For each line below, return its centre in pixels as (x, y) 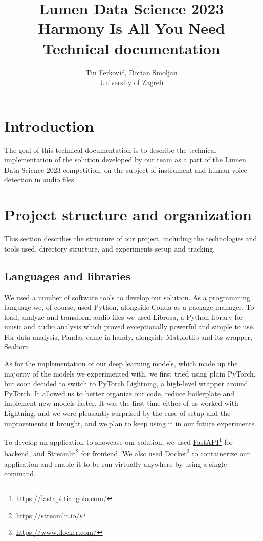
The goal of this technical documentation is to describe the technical (110, 150)
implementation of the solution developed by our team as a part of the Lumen (125, 160)
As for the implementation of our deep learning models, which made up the (121, 364)
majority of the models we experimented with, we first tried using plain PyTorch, (130, 373)
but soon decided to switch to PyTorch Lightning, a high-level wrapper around (126, 383)
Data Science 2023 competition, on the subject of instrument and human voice (126, 169)
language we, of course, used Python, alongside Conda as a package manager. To (129, 307)
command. (20, 473)
